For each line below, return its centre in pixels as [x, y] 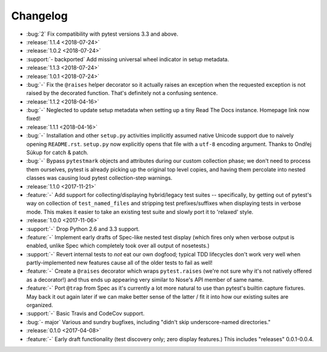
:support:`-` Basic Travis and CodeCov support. [85, 314]
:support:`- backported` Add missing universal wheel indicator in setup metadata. [128, 59]
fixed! [33, 119]
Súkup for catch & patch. [58, 153]
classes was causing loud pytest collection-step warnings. [99, 178]
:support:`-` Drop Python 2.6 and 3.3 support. [83, 229]
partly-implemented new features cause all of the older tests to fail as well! [120, 263]
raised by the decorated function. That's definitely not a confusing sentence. [122, 93]
